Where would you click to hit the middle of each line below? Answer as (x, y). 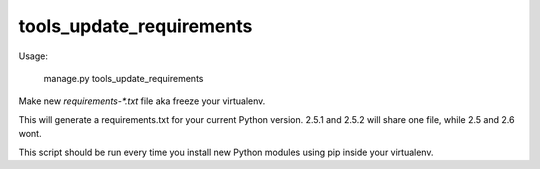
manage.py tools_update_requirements (123, 78)
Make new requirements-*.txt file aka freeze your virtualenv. (142, 101)
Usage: (33, 56)
